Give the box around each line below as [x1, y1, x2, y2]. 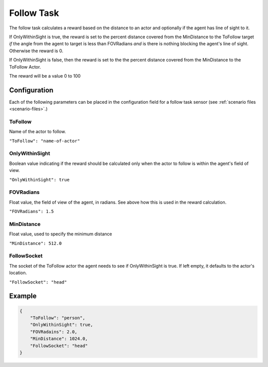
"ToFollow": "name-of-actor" [9, 138, 80, 144]
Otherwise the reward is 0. [9, 48, 64, 54]
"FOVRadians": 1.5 [9, 209, 54, 215]
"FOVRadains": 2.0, [30, 329, 78, 335]
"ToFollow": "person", [30, 315, 85, 321]
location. [9, 270, 27, 276]
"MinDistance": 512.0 [9, 240, 62, 246]
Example [9, 292, 37, 300]
